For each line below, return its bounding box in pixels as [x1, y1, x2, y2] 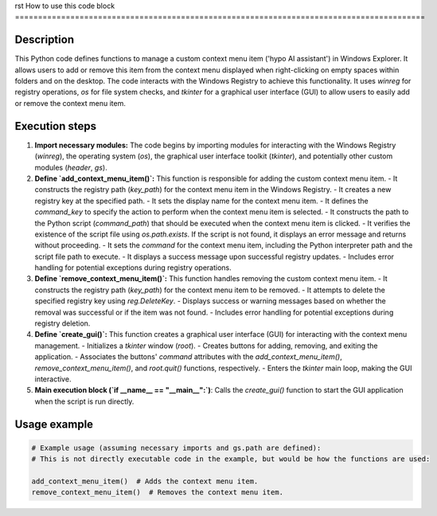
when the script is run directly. [34, 397, 135, 406]
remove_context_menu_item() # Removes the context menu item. [31, 488, 284, 497]
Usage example [14, 417, 94, 431]
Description [14, 33, 75, 47]
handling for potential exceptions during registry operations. [34, 263, 232, 272]
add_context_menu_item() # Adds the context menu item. [31, 476, 259, 486]
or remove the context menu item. [14, 98, 127, 107]
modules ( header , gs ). [34, 162, 107, 172]
